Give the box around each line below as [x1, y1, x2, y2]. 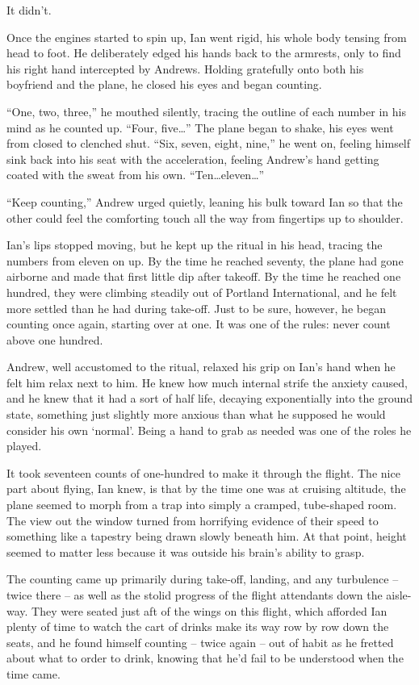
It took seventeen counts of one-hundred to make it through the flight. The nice [6, 464, 400, 481]
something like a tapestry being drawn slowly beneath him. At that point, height [6, 528, 407, 545]
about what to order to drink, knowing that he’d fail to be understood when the [6, 649, 404, 666]
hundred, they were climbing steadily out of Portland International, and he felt [6, 283, 397, 300]
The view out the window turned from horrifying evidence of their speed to [6, 512, 379, 528]
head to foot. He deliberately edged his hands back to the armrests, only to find [6, 44, 401, 61]
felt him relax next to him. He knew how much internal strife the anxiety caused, [6, 374, 408, 391]
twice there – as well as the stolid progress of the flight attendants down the [6, 587, 383, 603]
